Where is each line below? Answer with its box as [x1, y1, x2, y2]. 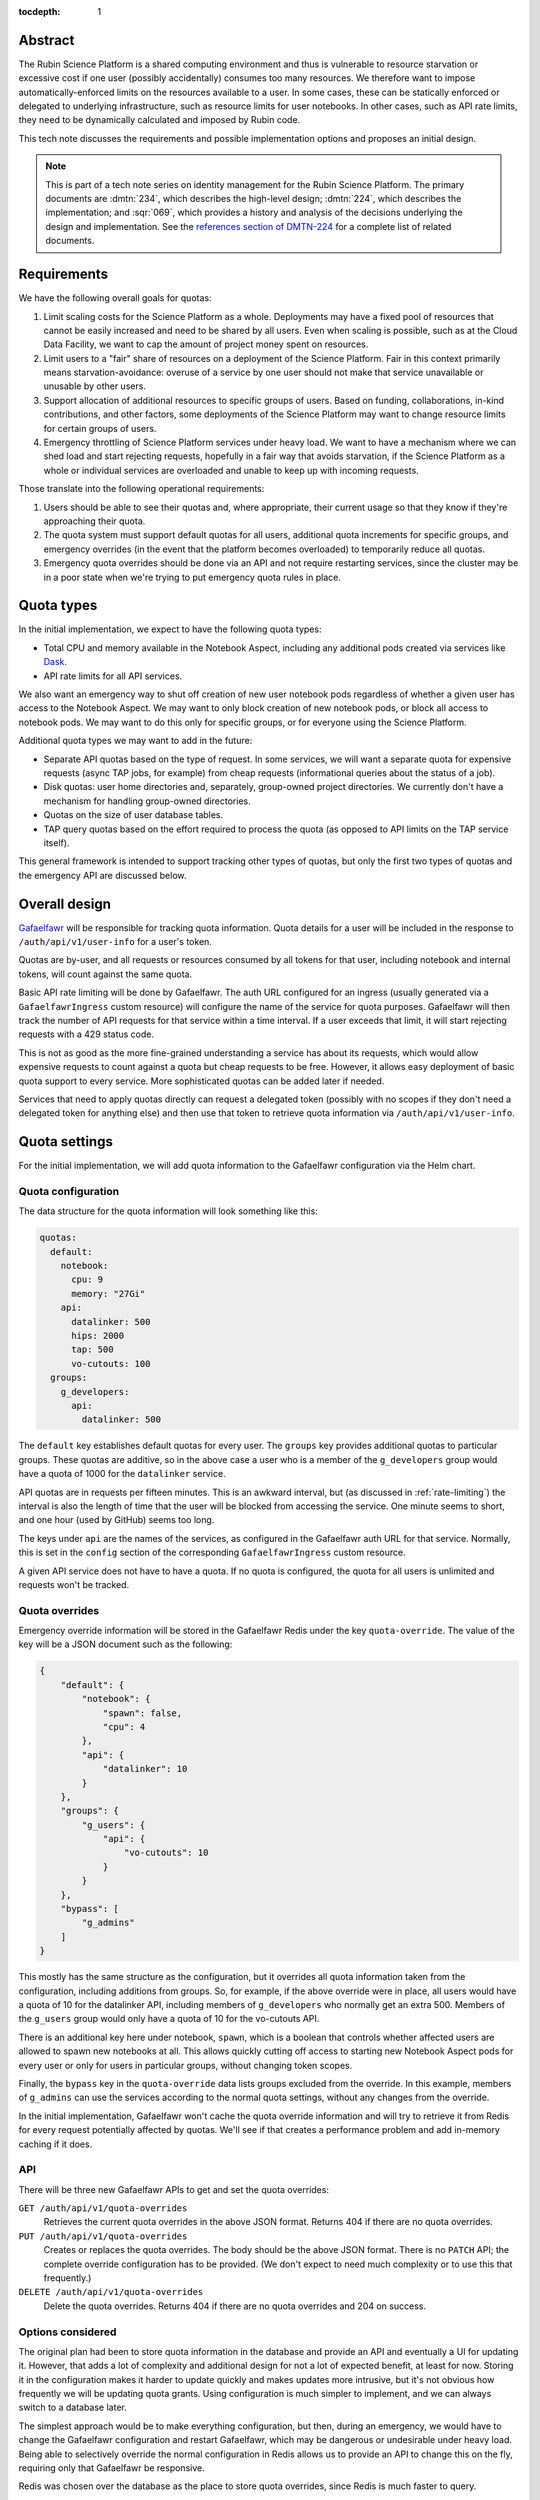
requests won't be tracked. [18, 1578, 130, 1590]
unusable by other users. [43, 380, 147, 392]
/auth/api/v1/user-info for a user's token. [18, 935, 212, 947]
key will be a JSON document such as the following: [18, 1638, 233, 1650]
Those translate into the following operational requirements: [18, 483, 265, 495]
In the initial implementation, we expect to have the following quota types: [18, 623, 322, 635]
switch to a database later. [18, 2401, 127, 2414]
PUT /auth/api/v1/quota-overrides [18, 2230, 188, 2242]
